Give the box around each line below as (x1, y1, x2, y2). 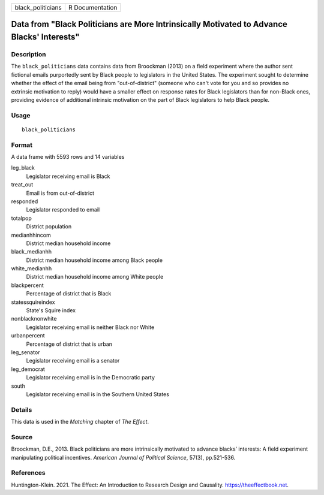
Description (11, 50, 46, 58)
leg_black (11, 164, 35, 171)
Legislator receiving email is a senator (26, 357, 120, 364)
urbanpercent (11, 332, 45, 339)
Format (11, 141, 33, 149)
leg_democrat (11, 366, 45, 373)
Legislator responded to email (26, 206, 100, 213)
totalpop (11, 215, 32, 222)
